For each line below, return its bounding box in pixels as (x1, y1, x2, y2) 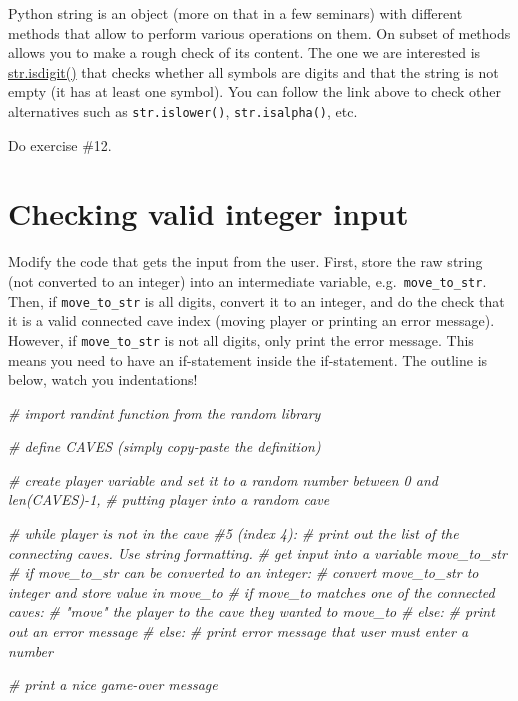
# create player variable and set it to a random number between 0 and (8, 469, 438, 490)
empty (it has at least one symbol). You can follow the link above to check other (8, 81, 501, 102)
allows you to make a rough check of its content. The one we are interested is (8, 42, 481, 63)
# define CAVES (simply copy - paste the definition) (8, 436, 321, 457)
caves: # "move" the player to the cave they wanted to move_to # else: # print (8, 601, 495, 622)
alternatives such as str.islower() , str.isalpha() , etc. (8, 100, 358, 121)
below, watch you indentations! (8, 369, 198, 390)
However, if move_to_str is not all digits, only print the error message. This (8, 329, 474, 350)
